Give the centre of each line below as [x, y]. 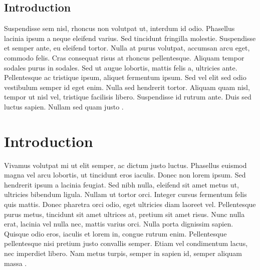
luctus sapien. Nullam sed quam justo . [64, 106]
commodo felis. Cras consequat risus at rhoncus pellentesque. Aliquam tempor [124, 57]
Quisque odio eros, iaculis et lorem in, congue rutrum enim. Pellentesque [115, 233]
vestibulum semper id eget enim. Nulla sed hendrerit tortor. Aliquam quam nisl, [127, 87]
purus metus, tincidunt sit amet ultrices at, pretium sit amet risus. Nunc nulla [124, 214]
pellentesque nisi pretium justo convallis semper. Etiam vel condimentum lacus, [126, 243]
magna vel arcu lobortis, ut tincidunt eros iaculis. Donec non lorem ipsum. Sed [125, 175]
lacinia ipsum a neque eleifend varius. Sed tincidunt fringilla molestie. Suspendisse [130, 38]
